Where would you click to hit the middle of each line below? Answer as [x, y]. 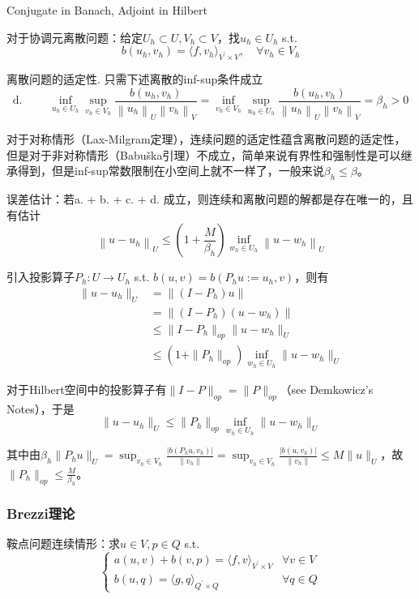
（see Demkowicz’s [327, 389]
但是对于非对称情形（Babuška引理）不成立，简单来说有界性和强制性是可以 [204, 154]
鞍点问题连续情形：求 [63, 543]
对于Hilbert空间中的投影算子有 [87, 389]
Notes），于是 [41, 408]
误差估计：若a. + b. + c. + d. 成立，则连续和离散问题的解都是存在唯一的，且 [210, 198]
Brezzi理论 [41, 513]
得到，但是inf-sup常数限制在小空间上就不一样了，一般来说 [171, 171]
